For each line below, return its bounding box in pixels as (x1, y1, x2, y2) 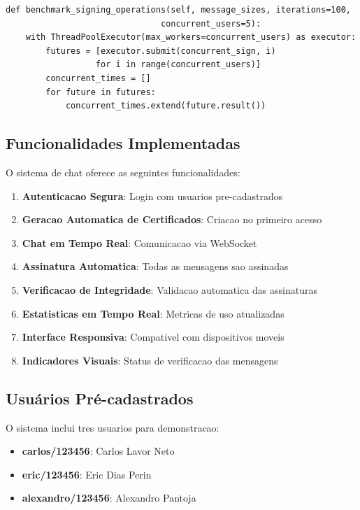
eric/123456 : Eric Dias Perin (22, 467, 152, 481)
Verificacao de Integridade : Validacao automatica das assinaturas (22, 282, 317, 297)
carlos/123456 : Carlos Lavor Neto (22, 444, 175, 458)
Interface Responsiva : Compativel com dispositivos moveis (22, 330, 285, 344)
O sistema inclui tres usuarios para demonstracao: (6, 420, 219, 434)
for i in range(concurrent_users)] (95, 59, 261, 70)
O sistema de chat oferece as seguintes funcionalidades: (6, 164, 240, 179)
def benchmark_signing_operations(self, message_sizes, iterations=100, (6, 5, 351, 15)
